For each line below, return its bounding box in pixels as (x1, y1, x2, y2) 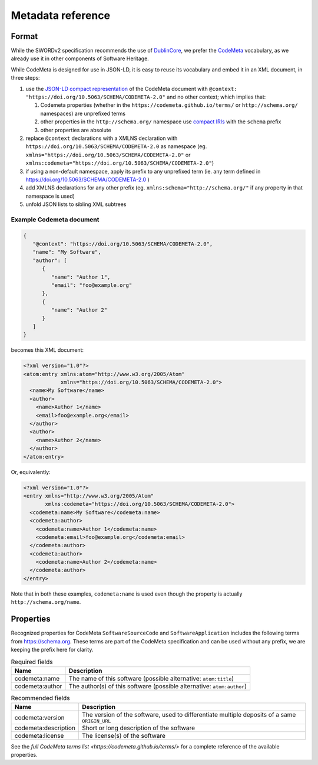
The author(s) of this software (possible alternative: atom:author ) (68, 682, 247, 690)
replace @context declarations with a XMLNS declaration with (25, 135, 178, 142)
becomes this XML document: (11, 346, 84, 354)
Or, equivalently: (11, 468, 51, 475)
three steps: (11, 74, 41, 81)
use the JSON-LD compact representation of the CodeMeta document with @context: (25, 85, 238, 92)
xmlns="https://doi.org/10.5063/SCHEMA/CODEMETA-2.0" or (25, 151, 191, 158)
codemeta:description (14, 724, 76, 732)
